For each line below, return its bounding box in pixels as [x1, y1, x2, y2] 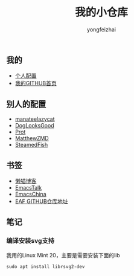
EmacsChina [14, 190, 46, 197]
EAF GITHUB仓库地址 [14, 197, 68, 205]
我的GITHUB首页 [14, 80, 57, 87]
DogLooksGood [14, 122, 54, 129]
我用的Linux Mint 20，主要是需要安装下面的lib [6, 251, 120, 258]
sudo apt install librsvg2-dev [6, 263, 85, 269]
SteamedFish [14, 141, 48, 149]
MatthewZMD [14, 135, 49, 142]
